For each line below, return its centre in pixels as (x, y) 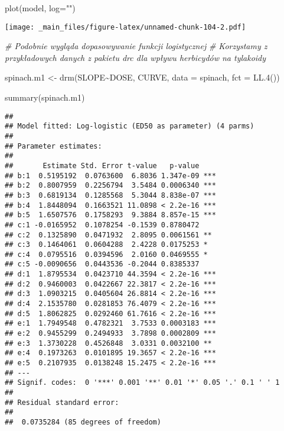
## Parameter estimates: (53, 146)
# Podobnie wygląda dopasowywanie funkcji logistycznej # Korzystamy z (136, 46)
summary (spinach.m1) (45, 97)
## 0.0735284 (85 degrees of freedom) (83, 422)
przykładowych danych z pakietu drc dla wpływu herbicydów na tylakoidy (136, 57)
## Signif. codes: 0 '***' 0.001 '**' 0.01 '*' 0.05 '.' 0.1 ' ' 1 (142, 383)
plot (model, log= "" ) (40, 8)
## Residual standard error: (62, 402)
